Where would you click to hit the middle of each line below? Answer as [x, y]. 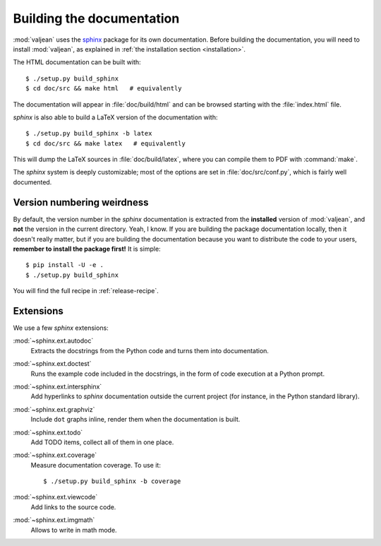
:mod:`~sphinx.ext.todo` [48, 432]
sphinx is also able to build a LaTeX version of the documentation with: [115, 117]
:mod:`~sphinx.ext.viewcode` [55, 497]
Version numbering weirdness [81, 202]
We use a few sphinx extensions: [61, 328]
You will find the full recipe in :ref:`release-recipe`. [86, 291]
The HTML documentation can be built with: [77, 62]
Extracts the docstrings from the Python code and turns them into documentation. [150, 350]
